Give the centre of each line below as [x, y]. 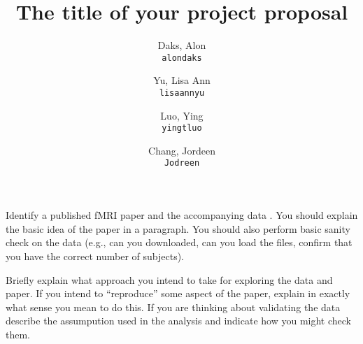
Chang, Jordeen [182, 150]
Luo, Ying [182, 115]
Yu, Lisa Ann [182, 80]
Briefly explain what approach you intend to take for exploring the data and [169, 279]
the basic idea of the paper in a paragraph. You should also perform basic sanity [178, 228]
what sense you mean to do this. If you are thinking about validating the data [173, 307]
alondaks [182, 58]
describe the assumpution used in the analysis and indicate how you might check [178, 321]
